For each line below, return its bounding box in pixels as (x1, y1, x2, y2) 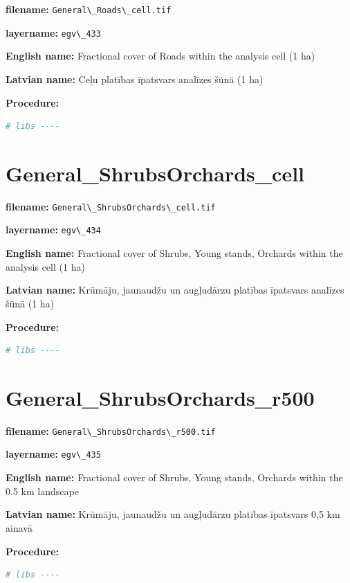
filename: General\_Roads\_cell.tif (6, 2, 172, 16)
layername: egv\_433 (6, 25, 101, 39)
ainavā (6, 520, 33, 535)
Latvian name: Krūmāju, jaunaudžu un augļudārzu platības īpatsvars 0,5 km (6, 507, 340, 521)
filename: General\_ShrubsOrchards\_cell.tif (6, 199, 216, 213)
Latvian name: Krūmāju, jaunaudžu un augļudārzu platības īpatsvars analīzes (6, 282, 344, 297)
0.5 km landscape (6, 483, 79, 498)
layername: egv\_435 (6, 447, 101, 461)
